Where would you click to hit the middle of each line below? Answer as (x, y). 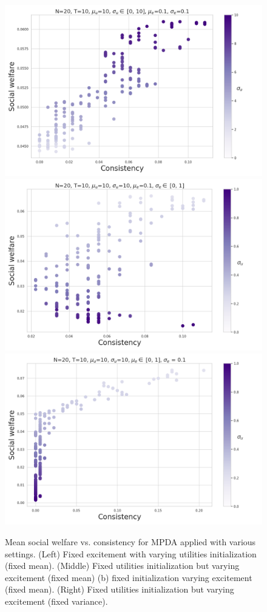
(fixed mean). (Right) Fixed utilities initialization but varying (120, 589)
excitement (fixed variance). (56, 601)
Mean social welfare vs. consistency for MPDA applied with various (130, 541)
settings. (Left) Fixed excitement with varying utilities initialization (131, 553)
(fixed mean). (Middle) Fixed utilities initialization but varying (122, 566)
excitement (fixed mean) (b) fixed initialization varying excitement (129, 577)
